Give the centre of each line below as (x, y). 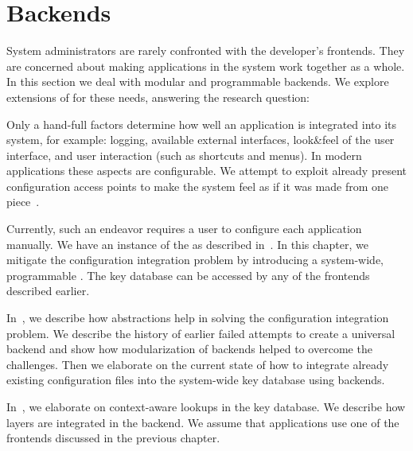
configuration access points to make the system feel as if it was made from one (198, 186)
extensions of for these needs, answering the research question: (158, 97)
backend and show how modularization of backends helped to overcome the (189, 349)
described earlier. (48, 291)
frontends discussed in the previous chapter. (113, 438)
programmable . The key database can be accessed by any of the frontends (188, 275)
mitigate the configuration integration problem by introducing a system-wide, (195, 260)
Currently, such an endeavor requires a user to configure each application (184, 229)
